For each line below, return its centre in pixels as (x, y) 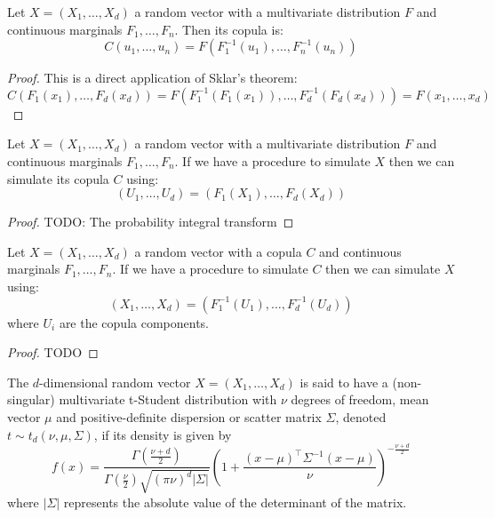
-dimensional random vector (115, 382)
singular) (31, 399)
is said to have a (344, 382)
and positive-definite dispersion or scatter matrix (189, 416)
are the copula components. (134, 322)
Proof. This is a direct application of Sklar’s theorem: (152, 78)
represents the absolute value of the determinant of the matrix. (235, 502)
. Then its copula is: (229, 29)
